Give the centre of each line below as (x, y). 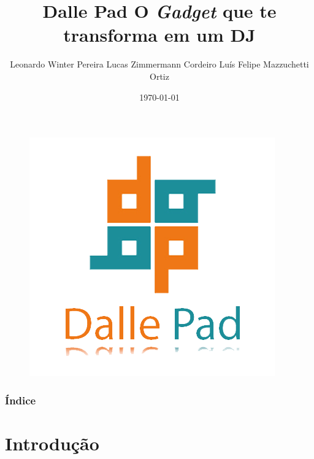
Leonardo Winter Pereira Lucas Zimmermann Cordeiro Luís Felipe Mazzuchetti (159, 64)
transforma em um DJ (159, 35)
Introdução (52, 443)
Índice (21, 400)
